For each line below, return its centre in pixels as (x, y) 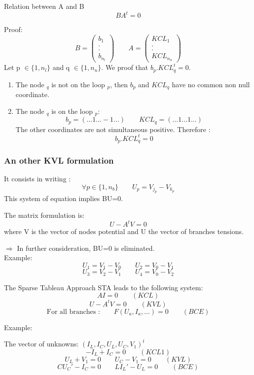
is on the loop (72, 111)
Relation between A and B (44, 6)
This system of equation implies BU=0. (64, 198)
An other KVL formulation (59, 160)
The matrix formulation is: (44, 215)
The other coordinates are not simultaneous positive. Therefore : (113, 129)
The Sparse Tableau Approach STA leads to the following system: (104, 287)
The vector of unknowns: (41, 344)
